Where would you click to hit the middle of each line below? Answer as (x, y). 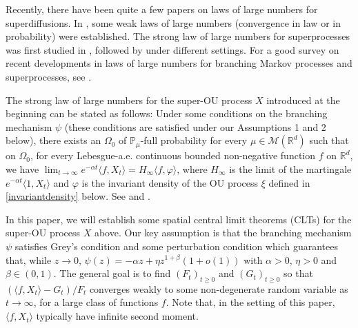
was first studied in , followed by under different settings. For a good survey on (172, 49)
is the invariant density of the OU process (170, 182)
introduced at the (303, 100)
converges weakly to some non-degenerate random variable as (219, 288)
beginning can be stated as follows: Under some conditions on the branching (167, 113)
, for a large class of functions (96, 302)
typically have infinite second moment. (117, 316)
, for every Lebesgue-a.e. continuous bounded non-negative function (173, 155)
